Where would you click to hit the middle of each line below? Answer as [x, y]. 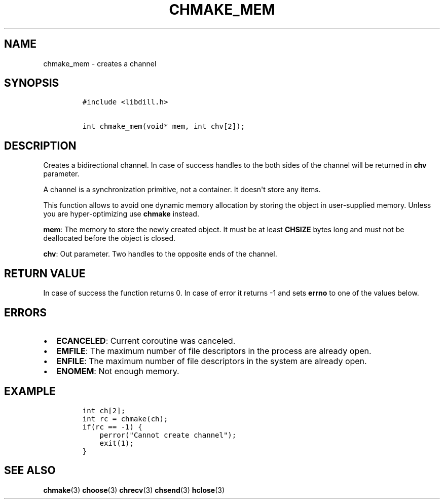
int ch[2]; [104, 410]
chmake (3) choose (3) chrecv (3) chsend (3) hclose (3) [134, 490]
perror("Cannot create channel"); [168, 435]
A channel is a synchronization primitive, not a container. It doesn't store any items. [182, 190]
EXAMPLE [30, 391]
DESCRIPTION [40, 146]
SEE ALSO [30, 471]
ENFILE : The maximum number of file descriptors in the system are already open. [212, 361]
